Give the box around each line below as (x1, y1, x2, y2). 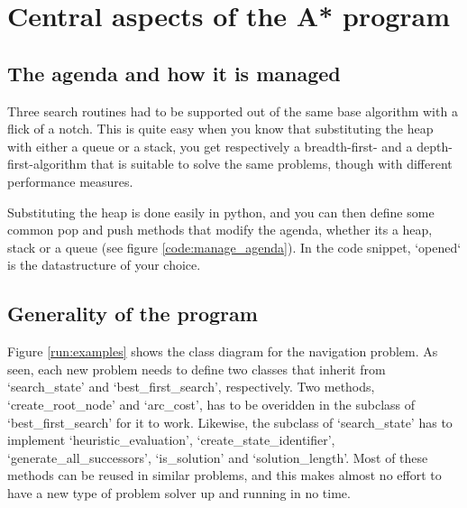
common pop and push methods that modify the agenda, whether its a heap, (7, 220, 433, 239)
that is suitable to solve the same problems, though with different (90, 154, 453, 173)
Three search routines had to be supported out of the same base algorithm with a (7, 101, 458, 120)
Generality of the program (7, 300, 258, 328)
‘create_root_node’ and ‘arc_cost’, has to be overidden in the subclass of (7, 394, 416, 413)
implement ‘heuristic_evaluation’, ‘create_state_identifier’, (7, 430, 335, 449)
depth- (417, 136, 453, 155)
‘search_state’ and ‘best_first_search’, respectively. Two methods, (7, 377, 375, 396)
